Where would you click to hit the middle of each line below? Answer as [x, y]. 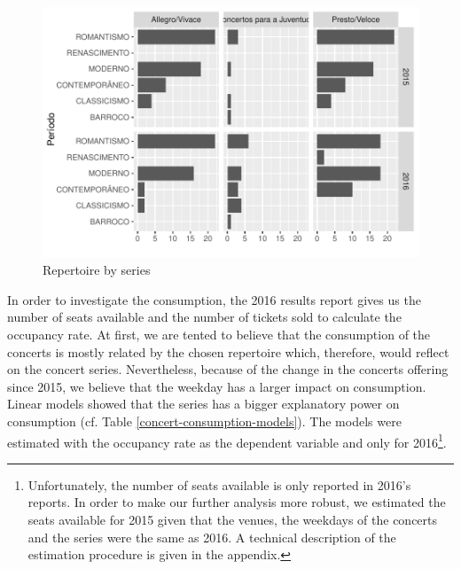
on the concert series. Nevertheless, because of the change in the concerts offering [228, 369]
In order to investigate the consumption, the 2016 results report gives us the [214, 299]
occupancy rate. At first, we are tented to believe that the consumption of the [219, 335]
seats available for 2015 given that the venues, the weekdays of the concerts [233, 520]
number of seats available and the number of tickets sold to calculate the [204, 317]
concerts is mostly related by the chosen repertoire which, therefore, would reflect [228, 351]
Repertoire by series [97, 270]
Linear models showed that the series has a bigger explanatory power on [203, 404]
